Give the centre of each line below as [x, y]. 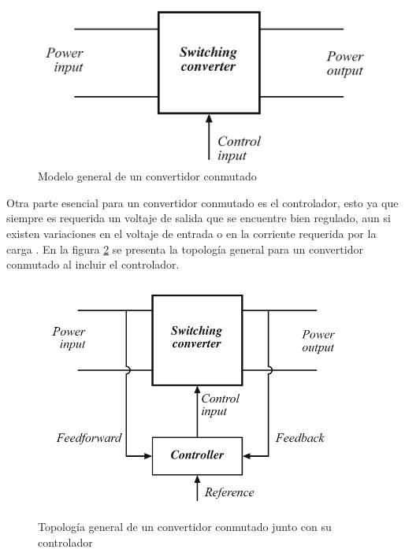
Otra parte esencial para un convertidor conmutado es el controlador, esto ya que [202, 202]
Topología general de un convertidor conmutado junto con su [185, 527]
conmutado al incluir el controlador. [93, 264]
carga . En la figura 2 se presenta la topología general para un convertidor [185, 249]
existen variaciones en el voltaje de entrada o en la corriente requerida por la [191, 233]
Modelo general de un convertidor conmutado [147, 176]
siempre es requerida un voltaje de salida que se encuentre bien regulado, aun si [199, 218]
